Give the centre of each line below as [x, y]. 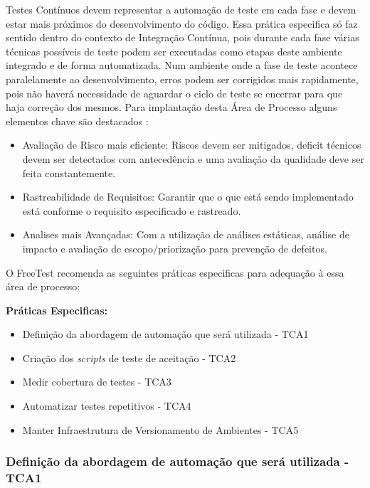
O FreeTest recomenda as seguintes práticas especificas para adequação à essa [175, 272]
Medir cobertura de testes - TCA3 [97, 382]
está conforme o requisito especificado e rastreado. [132, 210]
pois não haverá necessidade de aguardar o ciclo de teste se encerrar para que [174, 93]
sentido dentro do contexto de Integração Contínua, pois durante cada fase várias [183, 37]
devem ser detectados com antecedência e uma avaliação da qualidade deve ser [193, 158]
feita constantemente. [69, 173]
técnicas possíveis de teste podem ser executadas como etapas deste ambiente [174, 51]
